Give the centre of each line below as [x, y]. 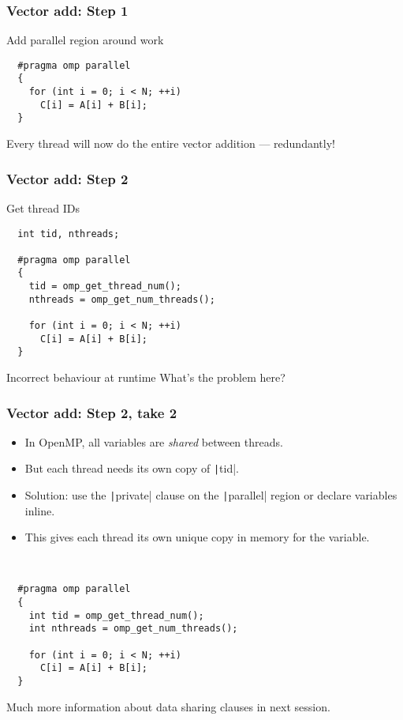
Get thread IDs [43, 207]
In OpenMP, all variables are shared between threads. [154, 441]
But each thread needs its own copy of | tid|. [132, 468]
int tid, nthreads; [69, 234]
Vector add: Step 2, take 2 [92, 412]
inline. [40, 510]
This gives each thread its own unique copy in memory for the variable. [197, 537]
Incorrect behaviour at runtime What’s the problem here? [146, 377]
